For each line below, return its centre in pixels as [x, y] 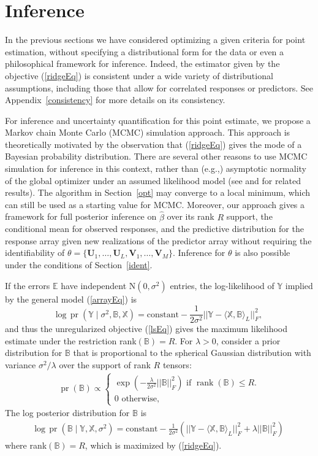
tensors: [177, 365]
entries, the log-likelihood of [222, 285]
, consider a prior [248, 340]
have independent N [98, 285]
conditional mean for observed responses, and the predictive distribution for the [154, 229]
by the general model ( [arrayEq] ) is [71, 299]
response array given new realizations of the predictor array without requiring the [158, 240]
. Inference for [199, 253]
